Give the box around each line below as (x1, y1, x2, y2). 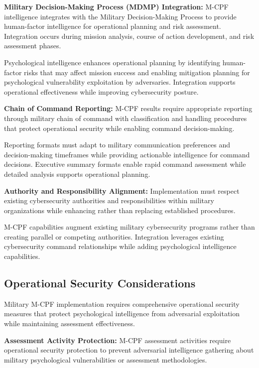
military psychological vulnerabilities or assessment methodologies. (4, 354, 207, 365)
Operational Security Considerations (4, 275, 196, 291)
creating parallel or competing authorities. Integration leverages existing (4, 231, 224, 242)
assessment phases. (4, 40, 61, 51)
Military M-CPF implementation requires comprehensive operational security (4, 298, 240, 309)
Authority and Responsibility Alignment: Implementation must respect (4, 185, 240, 196)
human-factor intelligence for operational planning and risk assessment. (4, 21, 221, 31)
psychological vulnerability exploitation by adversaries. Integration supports (4, 77, 236, 87)
